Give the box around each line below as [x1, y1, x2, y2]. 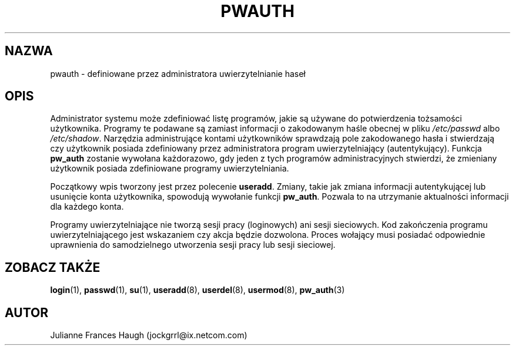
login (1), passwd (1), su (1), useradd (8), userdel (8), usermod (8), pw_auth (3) [50, 285, 345, 295]
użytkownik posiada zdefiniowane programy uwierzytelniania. [50, 163, 289, 174]
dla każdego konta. [50, 201, 124, 212]
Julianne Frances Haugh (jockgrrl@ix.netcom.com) [50, 330, 248, 341]
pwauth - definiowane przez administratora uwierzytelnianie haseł [50, 68, 306, 79]
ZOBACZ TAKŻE [5, 260, 101, 275]
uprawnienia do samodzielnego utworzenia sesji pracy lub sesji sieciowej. [50, 240, 336, 250]
